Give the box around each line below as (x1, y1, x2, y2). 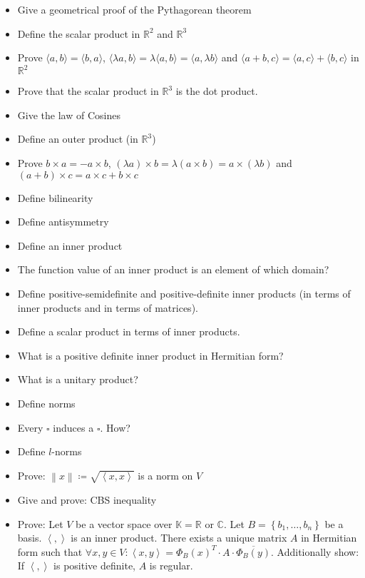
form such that (17, 544, 83, 559)
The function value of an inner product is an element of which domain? (17, 262, 329, 277)
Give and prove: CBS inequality (17, 492, 157, 507)
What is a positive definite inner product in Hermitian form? (17, 348, 284, 362)
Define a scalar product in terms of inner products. (17, 324, 240, 339)
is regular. (149, 558, 193, 573)
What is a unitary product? (17, 372, 138, 387)
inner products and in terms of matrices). (17, 300, 198, 315)
